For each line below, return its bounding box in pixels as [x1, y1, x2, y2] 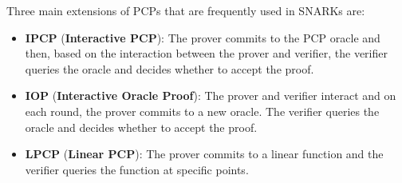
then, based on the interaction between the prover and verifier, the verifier [25, 45, 388, 62]
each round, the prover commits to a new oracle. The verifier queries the [25, 102, 380, 119]
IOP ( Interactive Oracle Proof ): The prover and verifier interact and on [25, 87, 396, 104]
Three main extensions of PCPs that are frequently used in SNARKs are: [6, 2, 365, 18]
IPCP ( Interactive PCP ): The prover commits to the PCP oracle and [25, 29, 380, 46]
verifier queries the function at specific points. [25, 161, 249, 177]
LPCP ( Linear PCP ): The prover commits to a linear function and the [25, 145, 384, 162]
